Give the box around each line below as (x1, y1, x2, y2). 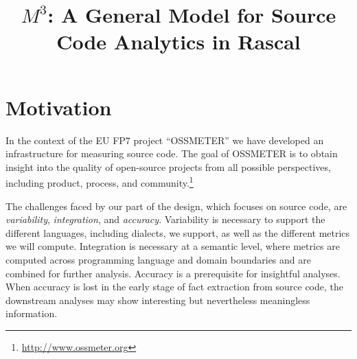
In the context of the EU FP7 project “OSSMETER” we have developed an (5, 132, 324, 147)
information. (5, 306, 58, 321)
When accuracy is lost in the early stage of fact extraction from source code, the (5, 279, 344, 294)
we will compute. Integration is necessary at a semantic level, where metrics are (5, 239, 340, 253)
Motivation (5, 93, 112, 121)
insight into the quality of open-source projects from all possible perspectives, (5, 159, 331, 174)
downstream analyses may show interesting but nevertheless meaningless (5, 292, 310, 307)
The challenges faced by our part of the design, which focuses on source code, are (5, 198, 347, 213)
